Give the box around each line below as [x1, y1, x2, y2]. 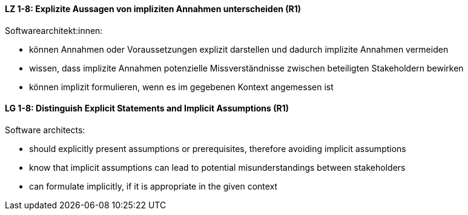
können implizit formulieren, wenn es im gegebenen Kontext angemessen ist [29, 81, 334, 92]
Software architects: [5, 124, 85, 135]
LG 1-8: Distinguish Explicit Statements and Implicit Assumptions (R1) [5, 103, 289, 114]
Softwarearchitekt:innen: [5, 25, 103, 36]
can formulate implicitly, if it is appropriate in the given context [29, 180, 278, 191]
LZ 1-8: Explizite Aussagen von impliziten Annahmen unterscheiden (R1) [5, 4, 302, 14]
